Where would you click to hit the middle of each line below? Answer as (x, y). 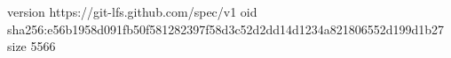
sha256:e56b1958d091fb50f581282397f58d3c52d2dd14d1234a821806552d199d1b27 (226, 29)
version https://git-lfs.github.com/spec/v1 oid (132, 11)
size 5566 (32, 46)
